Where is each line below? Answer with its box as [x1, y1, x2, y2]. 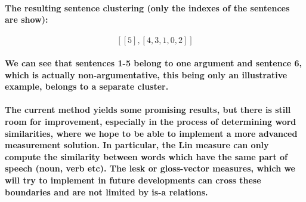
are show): [5, 13, 48, 26]
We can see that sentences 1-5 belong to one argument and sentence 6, [5, 56, 302, 69]
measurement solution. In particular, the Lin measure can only [5, 139, 269, 151]
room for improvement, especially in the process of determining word [5, 115, 296, 127]
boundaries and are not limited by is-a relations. [5, 185, 208, 198]
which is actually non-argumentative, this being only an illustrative [5, 68, 288, 81]
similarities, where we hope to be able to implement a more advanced [5, 127, 298, 139]
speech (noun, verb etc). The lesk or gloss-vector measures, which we [5, 162, 296, 175]
